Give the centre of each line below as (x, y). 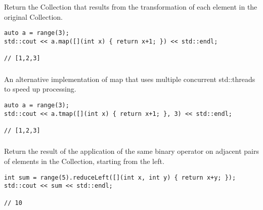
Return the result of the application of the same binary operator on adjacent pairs (131, 151)
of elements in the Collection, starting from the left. (84, 161)
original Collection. (33, 16)
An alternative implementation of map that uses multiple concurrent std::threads (130, 79)
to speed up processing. (40, 89)
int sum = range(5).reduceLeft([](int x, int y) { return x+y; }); (120, 177)
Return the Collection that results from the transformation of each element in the (131, 6)
